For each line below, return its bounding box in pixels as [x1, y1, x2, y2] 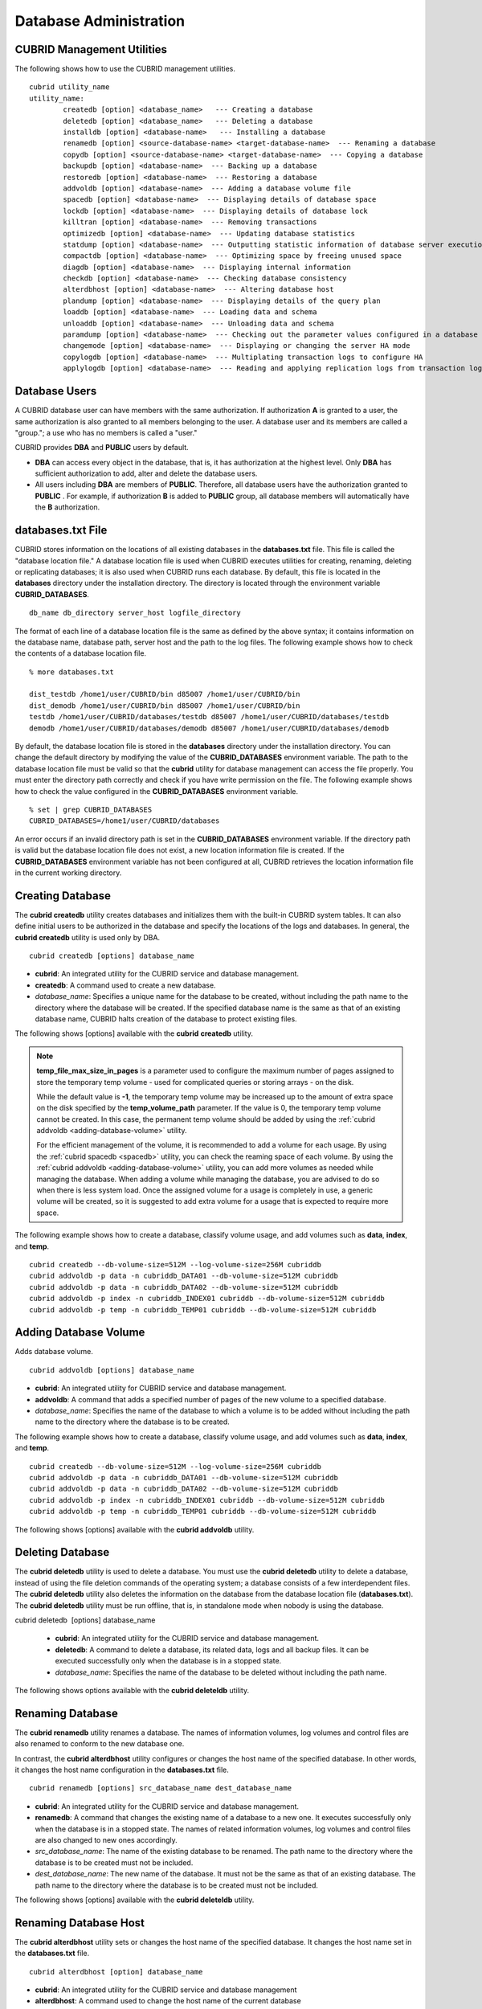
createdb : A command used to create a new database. [35, 980, 216, 990]
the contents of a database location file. [14, 649, 147, 658]
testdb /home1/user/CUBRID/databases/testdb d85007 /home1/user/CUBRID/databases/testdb [29, 712, 390, 722]
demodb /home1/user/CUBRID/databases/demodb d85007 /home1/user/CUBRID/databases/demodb [29, 723, 390, 733]
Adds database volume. [14, 1347, 94, 1356]
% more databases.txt [29, 667, 114, 677]
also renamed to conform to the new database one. [14, 1739, 185, 1749]
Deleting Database [14, 1545, 110, 1559]
